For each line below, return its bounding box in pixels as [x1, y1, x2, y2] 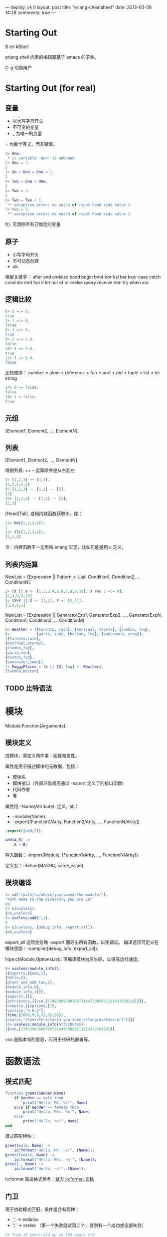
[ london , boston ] [5, 669, 39, 674]
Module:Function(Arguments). [5, 722, 67, 728]
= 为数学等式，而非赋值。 [5, 141, 58, 147]
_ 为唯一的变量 [12, 130, 42, 136]
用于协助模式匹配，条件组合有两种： [5, 1206, 80, 1212]
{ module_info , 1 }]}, [5, 989, 46, 995]
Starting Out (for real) [5, 83, 96, 94]
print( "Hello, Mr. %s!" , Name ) [23, 1100, 88, 1105]
